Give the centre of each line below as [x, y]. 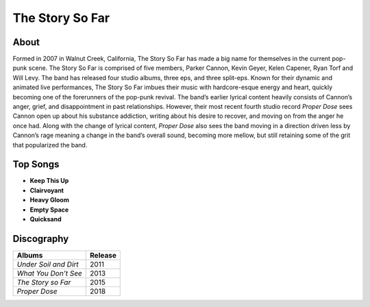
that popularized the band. [50, 145]
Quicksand [46, 219]
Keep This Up [49, 181]
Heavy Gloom [50, 200]
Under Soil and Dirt [48, 264]
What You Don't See [49, 273]
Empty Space [49, 210]
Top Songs [36, 164]
